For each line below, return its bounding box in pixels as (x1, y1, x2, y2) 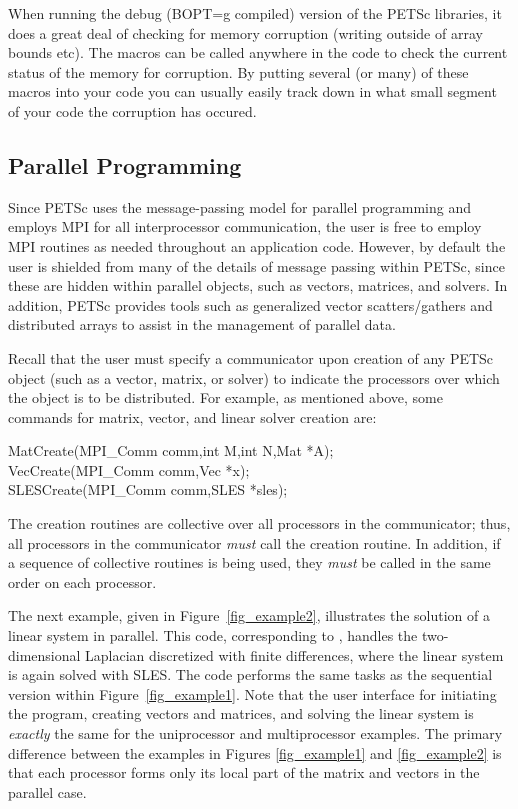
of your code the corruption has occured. (8, 100, 257, 121)
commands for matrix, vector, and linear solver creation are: (8, 406, 377, 427)
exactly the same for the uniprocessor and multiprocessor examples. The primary (8, 723, 503, 744)
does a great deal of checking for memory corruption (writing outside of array (8, 22, 483, 43)
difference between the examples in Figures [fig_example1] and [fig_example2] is (8, 742, 502, 763)
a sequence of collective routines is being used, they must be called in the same (8, 552, 491, 573)
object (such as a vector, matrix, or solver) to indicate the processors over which (8, 367, 500, 388)
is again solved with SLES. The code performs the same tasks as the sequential (8, 664, 493, 685)
